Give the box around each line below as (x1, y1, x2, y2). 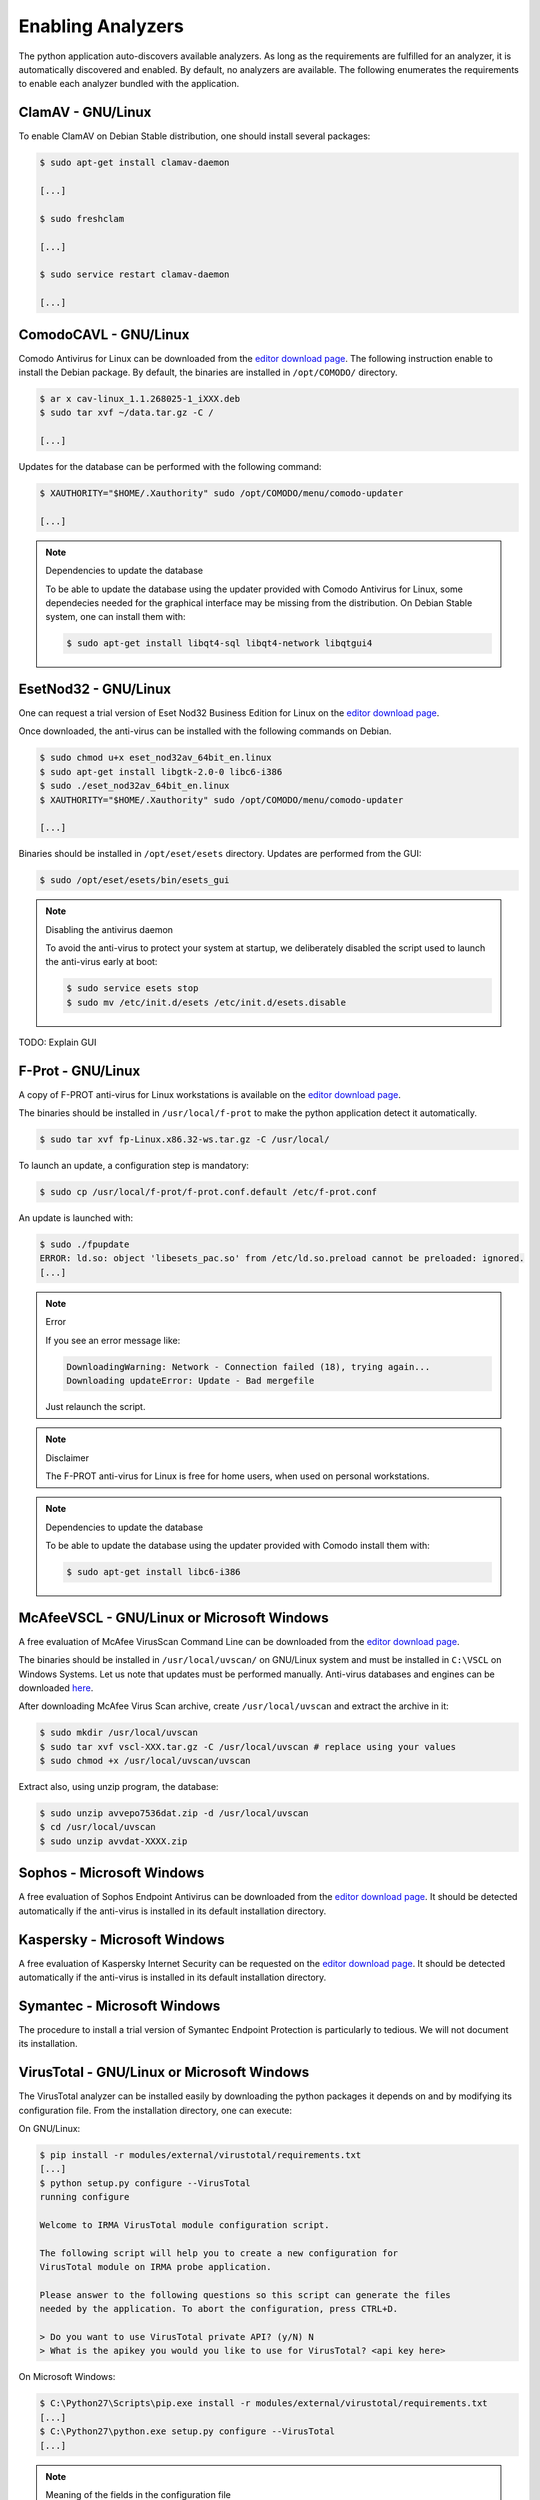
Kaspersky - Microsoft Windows (18, 1931, 225, 1948)
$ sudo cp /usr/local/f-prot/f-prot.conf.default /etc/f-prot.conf (39, 1186, 378, 1198)
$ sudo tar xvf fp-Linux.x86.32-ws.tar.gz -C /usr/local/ (39, 1134, 330, 1145)
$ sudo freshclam (39, 213, 125, 224)
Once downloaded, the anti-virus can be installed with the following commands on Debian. (18, 725, 392, 737)
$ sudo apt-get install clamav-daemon (39, 157, 230, 169)
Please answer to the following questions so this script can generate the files (39, 2289, 452, 2300)
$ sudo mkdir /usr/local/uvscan (39, 1727, 199, 1739)
